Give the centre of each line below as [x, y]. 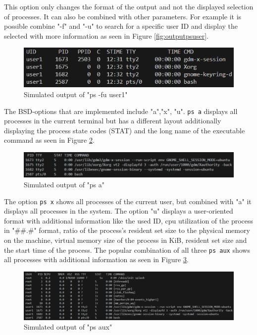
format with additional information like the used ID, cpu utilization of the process [129, 220]
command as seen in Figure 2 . [49, 140]
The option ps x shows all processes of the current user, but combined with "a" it [128, 201]
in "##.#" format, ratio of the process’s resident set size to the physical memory [127, 230]
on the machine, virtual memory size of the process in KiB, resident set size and [126, 240]
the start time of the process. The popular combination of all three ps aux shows [127, 250]
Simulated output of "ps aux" [68, 327]
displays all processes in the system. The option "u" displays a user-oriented [119, 211]
